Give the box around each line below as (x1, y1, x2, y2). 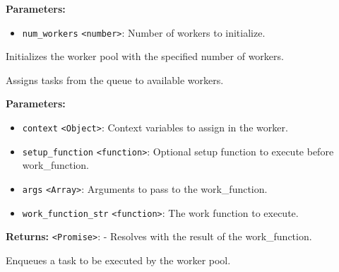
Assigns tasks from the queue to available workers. (6, 72, 224, 87)
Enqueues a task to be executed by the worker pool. (6, 252, 231, 267)
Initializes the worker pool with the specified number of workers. (6, 49, 284, 64)
